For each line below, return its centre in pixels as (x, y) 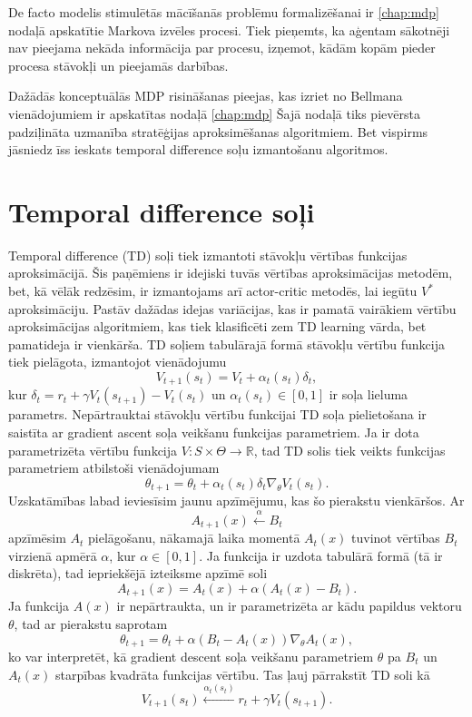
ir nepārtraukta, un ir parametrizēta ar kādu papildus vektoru (289, 606)
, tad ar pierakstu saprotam (91, 623)
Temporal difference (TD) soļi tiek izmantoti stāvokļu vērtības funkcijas (208, 255)
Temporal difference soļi (162, 211)
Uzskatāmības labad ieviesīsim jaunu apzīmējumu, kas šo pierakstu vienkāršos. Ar (236, 501)
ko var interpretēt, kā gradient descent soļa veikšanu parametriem (191, 657)
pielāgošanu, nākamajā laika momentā (194, 538)
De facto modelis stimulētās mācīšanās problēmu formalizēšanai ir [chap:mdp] (224, 12)
